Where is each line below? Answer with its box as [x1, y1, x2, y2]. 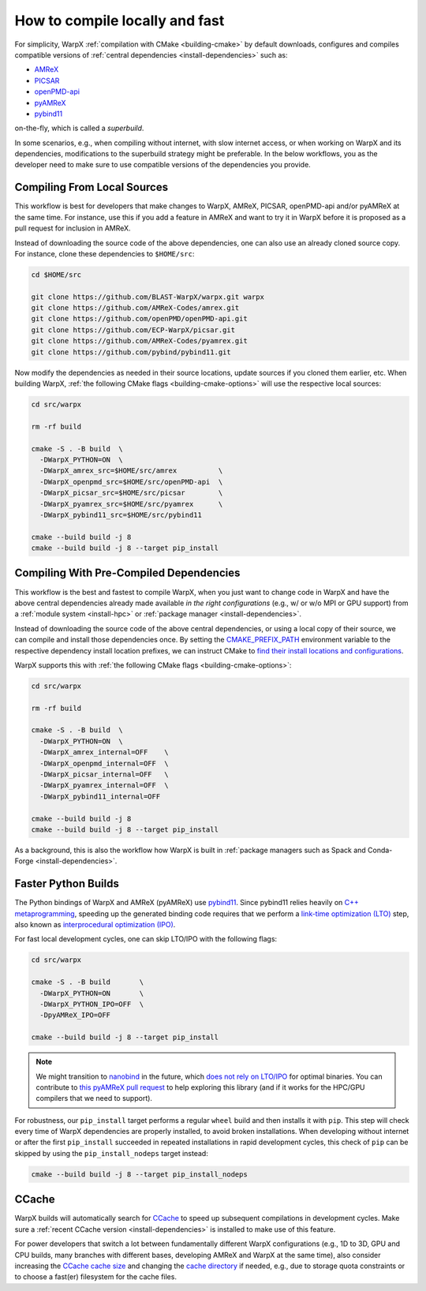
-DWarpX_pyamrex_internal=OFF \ [39, 781, 169, 790]
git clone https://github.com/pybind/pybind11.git [31, 347, 232, 357]
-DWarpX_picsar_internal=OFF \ [39, 770, 169, 779]
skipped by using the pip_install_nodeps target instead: [14, 1148, 208, 1158]
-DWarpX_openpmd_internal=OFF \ [39, 758, 169, 768]
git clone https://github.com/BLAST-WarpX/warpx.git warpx [31, 292, 264, 301]
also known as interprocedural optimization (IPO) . [14, 920, 176, 930]
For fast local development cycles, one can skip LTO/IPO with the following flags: [14, 934, 278, 944]
